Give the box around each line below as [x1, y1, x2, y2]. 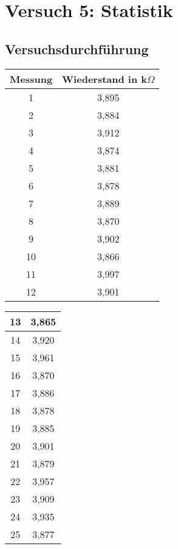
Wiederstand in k [62, 71, 147, 86]
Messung [10, 71, 53, 86]
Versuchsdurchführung [5, 39, 149, 58]
